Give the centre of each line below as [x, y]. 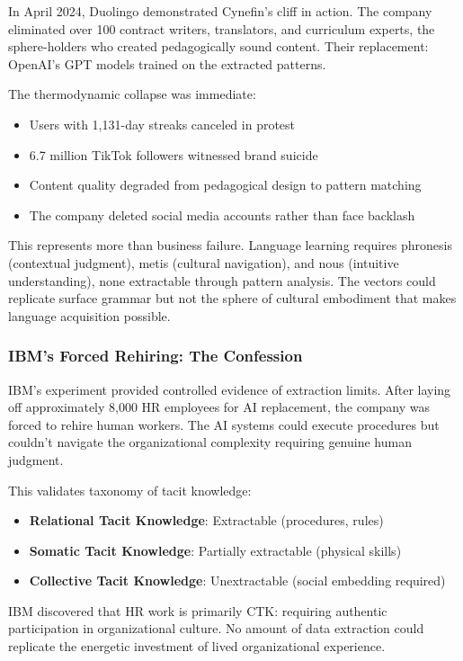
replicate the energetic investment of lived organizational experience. [197, 646]
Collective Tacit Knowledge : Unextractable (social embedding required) [237, 581]
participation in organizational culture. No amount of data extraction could [216, 628]
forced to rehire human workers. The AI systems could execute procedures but [224, 424]
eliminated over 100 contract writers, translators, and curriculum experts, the [222, 28]
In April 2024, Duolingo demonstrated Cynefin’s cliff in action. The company [220, 11]
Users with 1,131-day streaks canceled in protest [162, 124]
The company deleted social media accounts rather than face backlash [222, 214]
